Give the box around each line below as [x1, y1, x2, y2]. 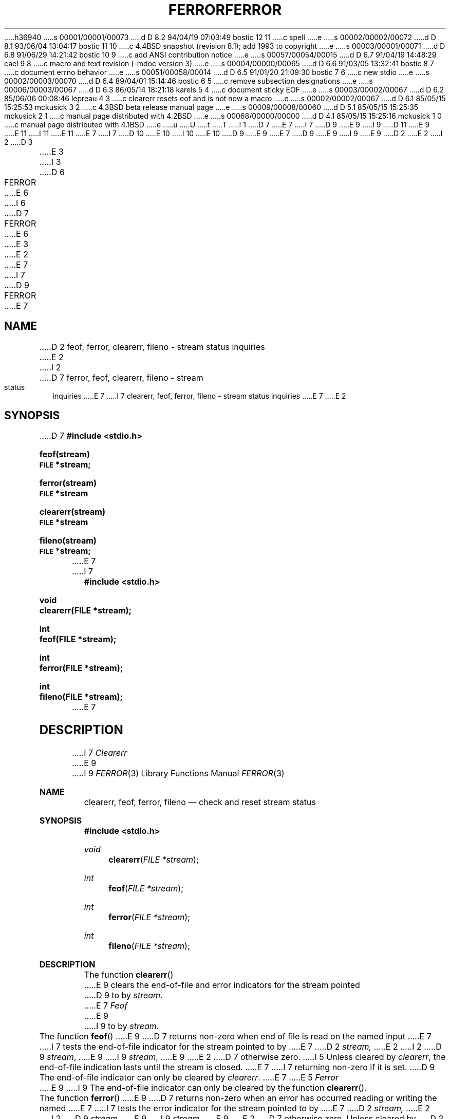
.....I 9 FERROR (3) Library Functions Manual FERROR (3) [72, 768, 285, 779]
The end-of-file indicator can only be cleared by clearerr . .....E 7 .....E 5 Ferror [39, 1072, 339, 1083]
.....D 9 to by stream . [84, 990, 163, 1001]
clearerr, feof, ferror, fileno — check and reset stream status [84, 797, 316, 808]
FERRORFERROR [168, 1, 282, 18]
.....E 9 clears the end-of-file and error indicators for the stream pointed [84, 980, 360, 991]
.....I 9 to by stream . [84, 1021, 159, 1032]
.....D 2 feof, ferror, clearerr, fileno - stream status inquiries [39, 341, 265, 352]
